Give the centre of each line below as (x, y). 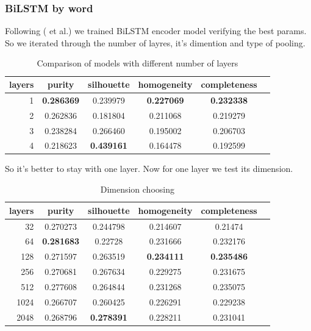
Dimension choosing (137, 189)
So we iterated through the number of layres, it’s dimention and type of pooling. (155, 42)
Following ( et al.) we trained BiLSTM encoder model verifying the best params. (156, 31)
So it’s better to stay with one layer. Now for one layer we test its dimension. (149, 169)
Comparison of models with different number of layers (138, 63)
